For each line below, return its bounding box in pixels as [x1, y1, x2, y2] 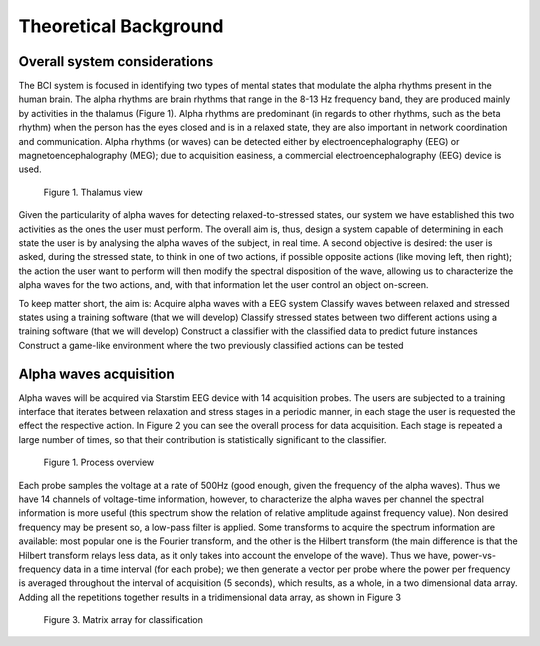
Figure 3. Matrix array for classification [43, 614, 204, 626]
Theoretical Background [18, 15, 224, 37]
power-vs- [452, 549, 497, 561]
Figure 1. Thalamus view [43, 186, 144, 198]
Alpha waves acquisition [18, 365, 175, 382]
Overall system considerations [18, 53, 214, 70]
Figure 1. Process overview [43, 456, 155, 469]
